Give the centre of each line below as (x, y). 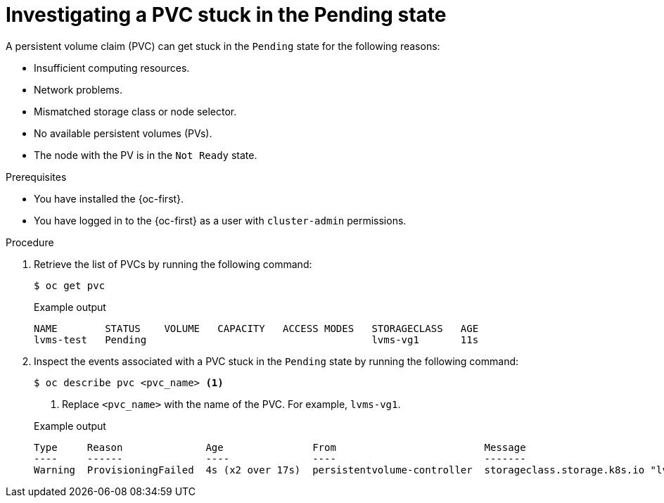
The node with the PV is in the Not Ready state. (146, 155)
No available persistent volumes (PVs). (123, 133)
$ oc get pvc (70, 285)
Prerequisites (36, 177)
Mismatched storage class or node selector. (135, 111)
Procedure (30, 242)
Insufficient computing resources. (112, 68)
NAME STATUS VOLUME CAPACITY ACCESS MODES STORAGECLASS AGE (256, 328)
